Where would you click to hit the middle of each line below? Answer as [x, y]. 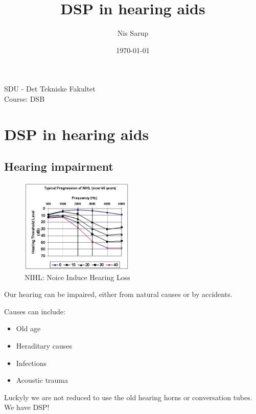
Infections [31, 363]
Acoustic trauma [42, 380]
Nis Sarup [133, 33]
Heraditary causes [44, 346]
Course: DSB [25, 98]
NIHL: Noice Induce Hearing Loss [77, 277]
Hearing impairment [59, 166]
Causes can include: [35, 311]
